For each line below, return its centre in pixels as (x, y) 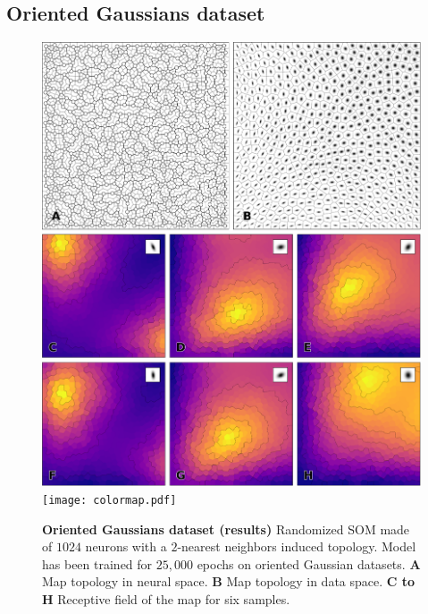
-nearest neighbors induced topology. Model (297, 546)
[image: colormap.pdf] (109, 500)
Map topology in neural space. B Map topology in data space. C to (229, 581)
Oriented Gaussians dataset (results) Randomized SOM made (226, 529)
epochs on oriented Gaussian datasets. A (309, 563)
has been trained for (97, 563)
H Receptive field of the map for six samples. (166, 599)
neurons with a (126, 546)
